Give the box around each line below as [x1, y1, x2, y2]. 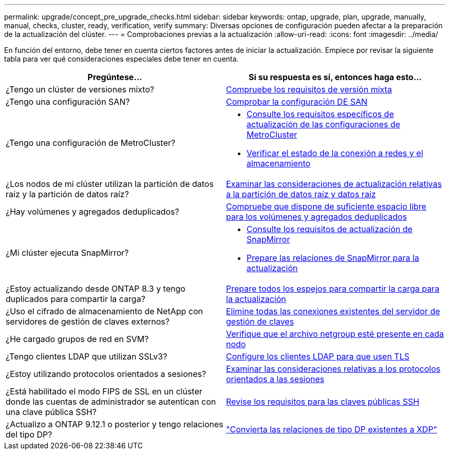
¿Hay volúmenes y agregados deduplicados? [6, 206, 179, 217]
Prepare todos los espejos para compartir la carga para [226, 283, 440, 294]
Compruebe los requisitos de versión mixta [226, 84, 392, 94]
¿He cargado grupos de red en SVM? [6, 334, 149, 344]
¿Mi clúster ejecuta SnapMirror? [6, 248, 129, 258]
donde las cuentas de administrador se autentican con [6, 396, 216, 407]
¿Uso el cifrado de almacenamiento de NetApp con [6, 306, 203, 316]
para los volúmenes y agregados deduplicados [226, 212, 407, 222]
